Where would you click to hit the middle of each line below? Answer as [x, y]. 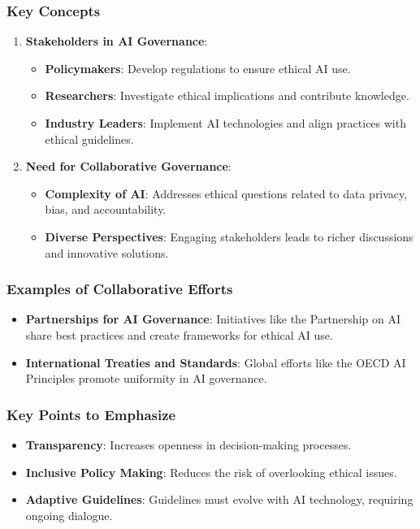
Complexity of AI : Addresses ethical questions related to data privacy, [226, 193]
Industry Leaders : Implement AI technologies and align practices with [225, 123]
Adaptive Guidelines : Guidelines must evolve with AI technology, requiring [219, 499]
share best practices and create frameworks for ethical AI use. [179, 334]
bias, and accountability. [106, 209]
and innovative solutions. [107, 252]
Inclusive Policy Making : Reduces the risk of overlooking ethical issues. [211, 472]
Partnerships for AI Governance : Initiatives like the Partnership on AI [213, 319]
